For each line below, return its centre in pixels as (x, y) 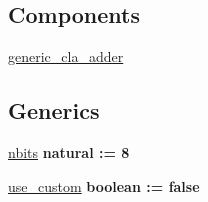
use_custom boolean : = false (104, 185)
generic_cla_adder (66, 56)
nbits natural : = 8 (69, 152)
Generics (54, 110)
